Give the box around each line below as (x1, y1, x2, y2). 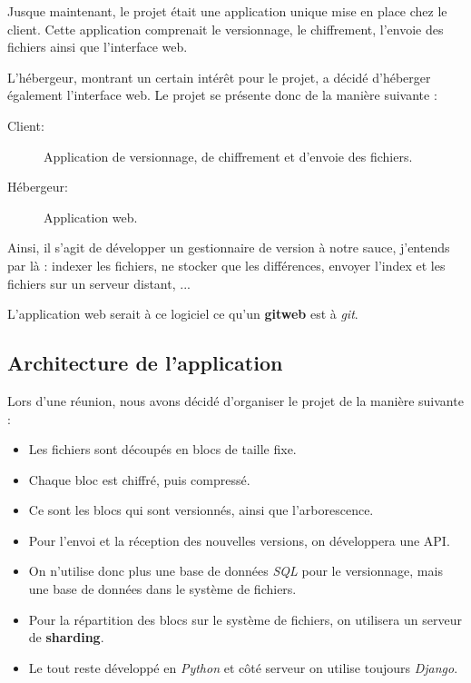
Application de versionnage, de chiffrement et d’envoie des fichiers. (44, 146, 413, 165)
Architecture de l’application (7, 349, 283, 377)
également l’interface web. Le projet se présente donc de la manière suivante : (7, 85, 437, 104)
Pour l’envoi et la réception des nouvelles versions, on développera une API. (28, 530, 450, 549)
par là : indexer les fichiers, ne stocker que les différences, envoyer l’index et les (7, 255, 446, 274)
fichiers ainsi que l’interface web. (7, 37, 188, 56)
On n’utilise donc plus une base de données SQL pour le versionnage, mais (28, 561, 443, 580)
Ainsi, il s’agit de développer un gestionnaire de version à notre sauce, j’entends (7, 238, 450, 257)
